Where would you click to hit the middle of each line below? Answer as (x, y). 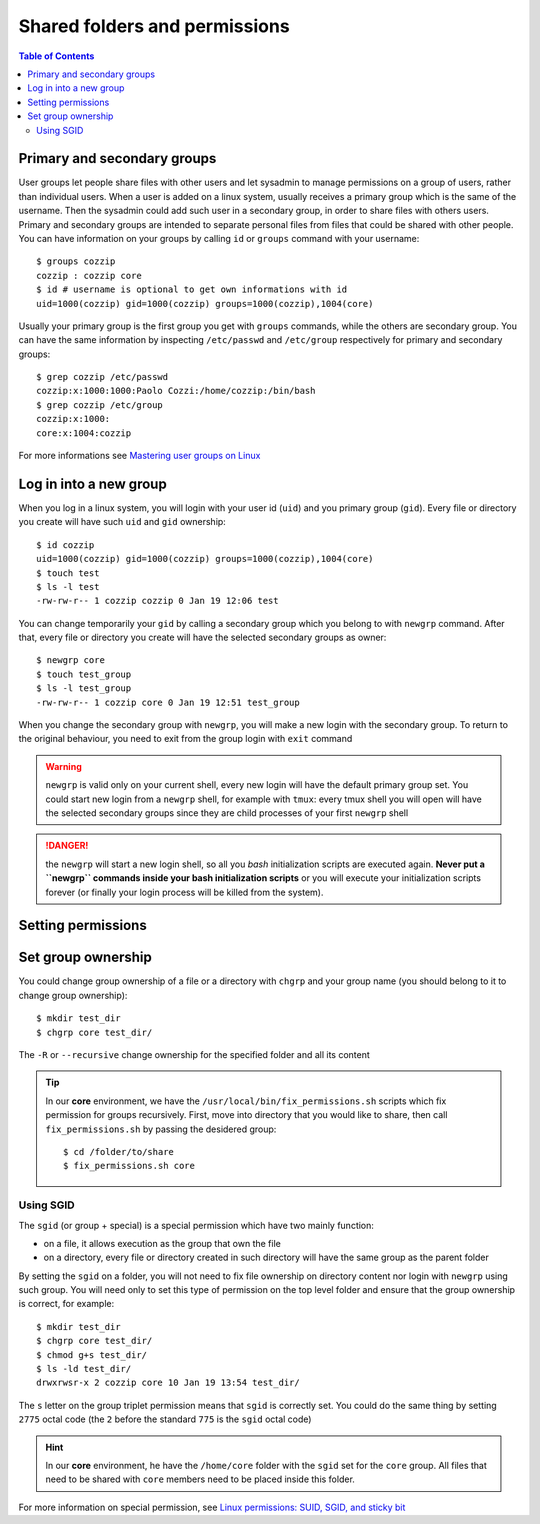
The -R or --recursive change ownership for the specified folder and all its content (194, 1055)
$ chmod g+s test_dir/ (92, 1354)
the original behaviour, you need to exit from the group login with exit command (185, 739)
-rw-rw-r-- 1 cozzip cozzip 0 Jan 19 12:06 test (157, 601)
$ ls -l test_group (84, 688)
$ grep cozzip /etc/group (100, 404)
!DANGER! (67, 846)
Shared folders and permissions (154, 26)
